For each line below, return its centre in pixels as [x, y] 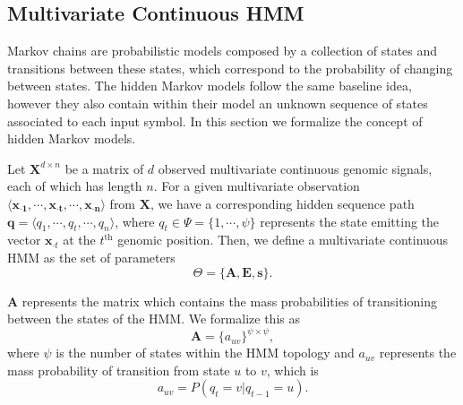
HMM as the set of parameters [91, 257]
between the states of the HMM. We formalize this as [154, 319]
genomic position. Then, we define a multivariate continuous [283, 240]
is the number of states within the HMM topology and [205, 353]
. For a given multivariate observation [257, 186]
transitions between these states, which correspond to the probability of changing [230, 68]
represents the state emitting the [350, 221]
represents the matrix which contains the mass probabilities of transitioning [229, 301]
